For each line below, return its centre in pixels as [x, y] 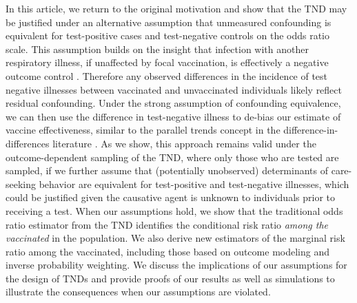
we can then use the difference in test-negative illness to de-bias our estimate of [173, 116]
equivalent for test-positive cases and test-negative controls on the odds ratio [168, 35]
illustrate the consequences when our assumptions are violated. [138, 292]
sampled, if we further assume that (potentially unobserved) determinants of [167, 170]
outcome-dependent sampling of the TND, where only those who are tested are [172, 157]
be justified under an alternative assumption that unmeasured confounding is [169, 22]
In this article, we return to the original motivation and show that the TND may [176, 8]
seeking [21, 184]
